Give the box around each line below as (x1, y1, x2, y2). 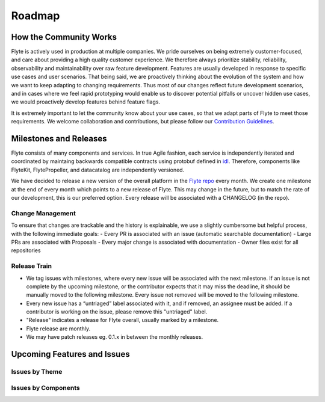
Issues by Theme (11, 368, 63, 376)
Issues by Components (11, 383, 81, 392)
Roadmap (11, 9, 60, 22)
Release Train (11, 262, 52, 270)
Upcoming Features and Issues (11, 349, 130, 359)
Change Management (11, 209, 76, 217)
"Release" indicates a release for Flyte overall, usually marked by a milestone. (26, 317, 219, 324)
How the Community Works (11, 32, 117, 42)
